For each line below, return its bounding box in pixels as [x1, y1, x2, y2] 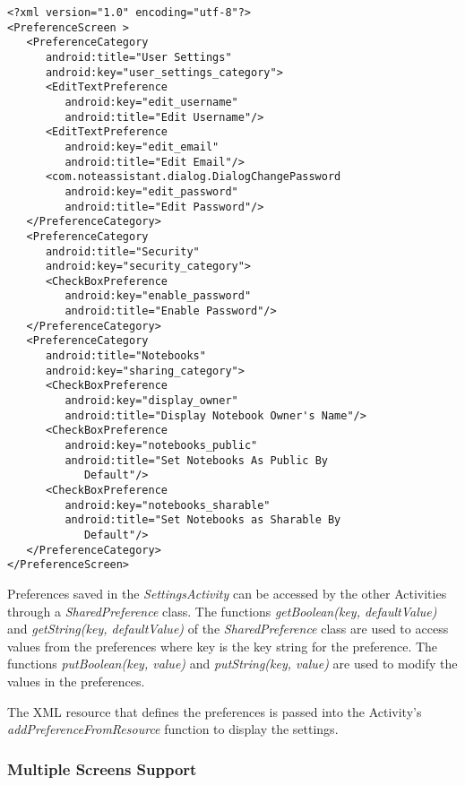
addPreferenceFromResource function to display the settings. [7, 720, 339, 738]
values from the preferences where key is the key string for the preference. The [7, 636, 438, 655]
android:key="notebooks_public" [65, 439, 258, 453]
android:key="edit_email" [65, 140, 220, 153]
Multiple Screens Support [7, 757, 197, 780]
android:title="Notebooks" [45, 349, 206, 363]
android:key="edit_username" [65, 95, 238, 108]
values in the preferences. [7, 671, 145, 690]
